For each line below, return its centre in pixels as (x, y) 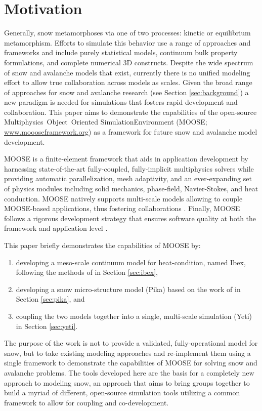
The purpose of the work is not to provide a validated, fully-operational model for (131, 343)
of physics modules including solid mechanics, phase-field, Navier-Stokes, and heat (131, 189)
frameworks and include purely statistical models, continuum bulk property (121, 52)
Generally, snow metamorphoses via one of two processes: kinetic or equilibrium (127, 33)
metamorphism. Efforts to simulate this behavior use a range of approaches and (127, 42)
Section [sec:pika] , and (50, 299)
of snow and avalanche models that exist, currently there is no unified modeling (127, 72)
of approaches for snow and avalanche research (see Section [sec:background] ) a (126, 92)
